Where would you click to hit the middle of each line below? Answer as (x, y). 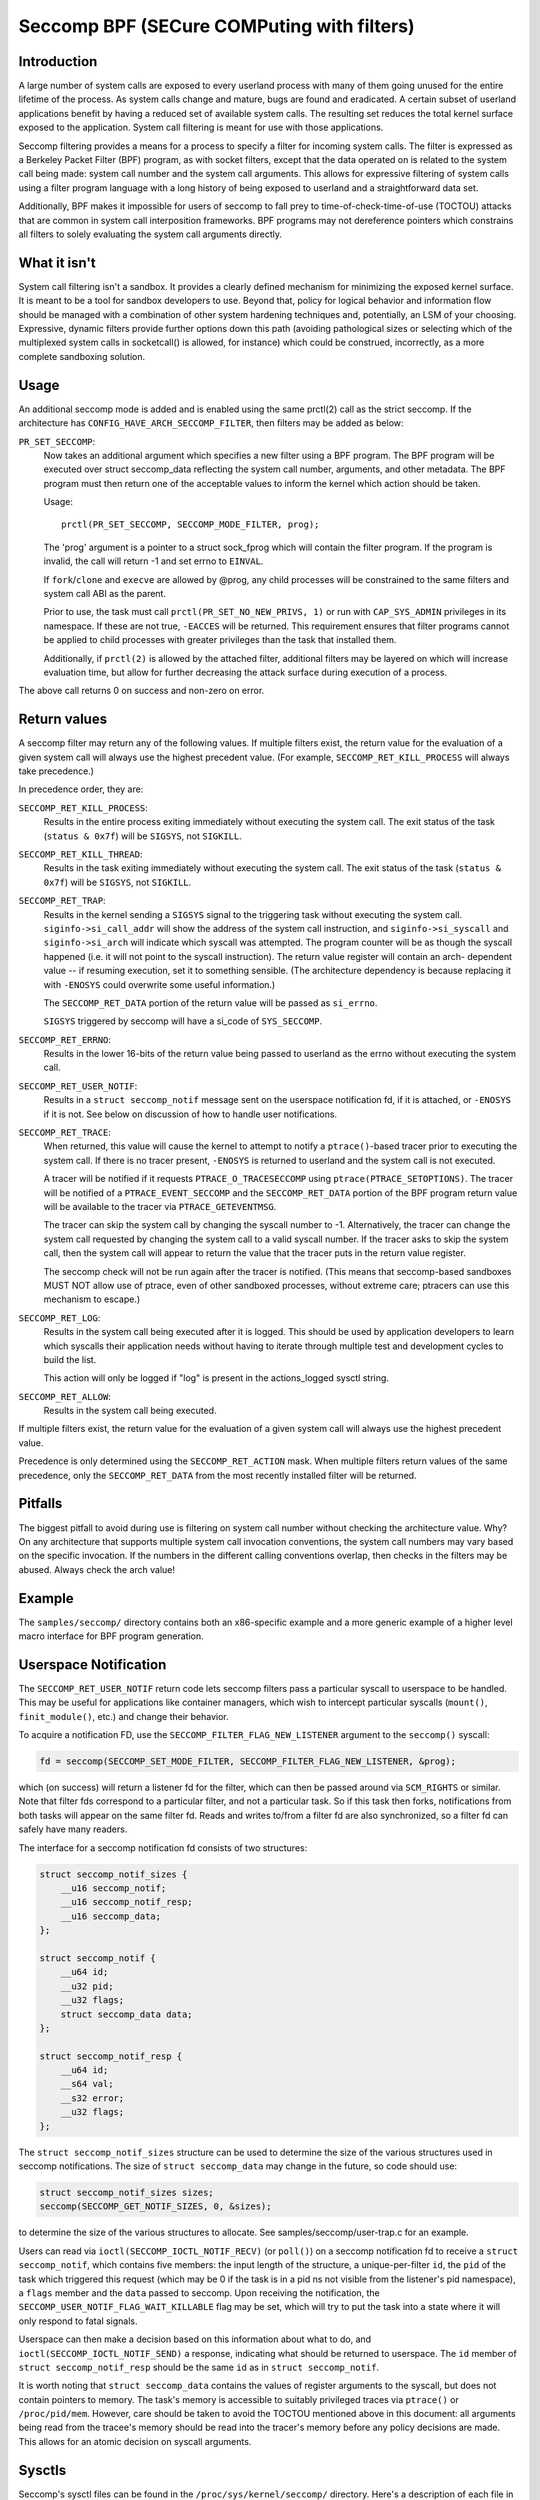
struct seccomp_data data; (127, 2014)
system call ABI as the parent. (105, 594)
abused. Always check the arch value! (96, 1569)
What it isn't (57, 262)
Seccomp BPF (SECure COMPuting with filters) (216, 26)
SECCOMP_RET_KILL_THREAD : (80, 854)
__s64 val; (87, 2084)
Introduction (58, 61)
